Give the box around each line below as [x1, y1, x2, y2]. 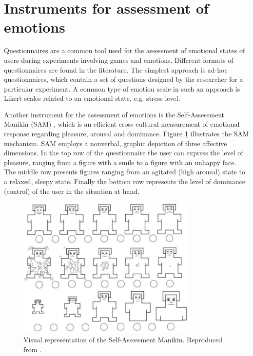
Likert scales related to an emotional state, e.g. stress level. [4, 93, 180, 103]
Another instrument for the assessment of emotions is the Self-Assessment [4, 109, 225, 119]
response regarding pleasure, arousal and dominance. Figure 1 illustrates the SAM [4, 129, 249, 139]
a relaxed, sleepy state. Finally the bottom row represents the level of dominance [4, 176, 245, 187]
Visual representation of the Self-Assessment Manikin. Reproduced [23, 335, 222, 345]
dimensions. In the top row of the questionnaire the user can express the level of [4, 148, 243, 158]
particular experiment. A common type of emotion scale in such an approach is [4, 83, 240, 94]
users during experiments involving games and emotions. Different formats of [4, 55, 234, 65]
